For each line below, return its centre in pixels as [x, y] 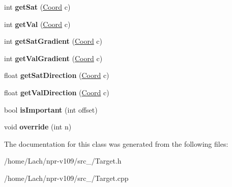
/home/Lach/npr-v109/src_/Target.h [63, 161]
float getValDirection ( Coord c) [57, 92]
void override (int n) [38, 127]
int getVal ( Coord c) [37, 24]
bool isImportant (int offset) [51, 109]
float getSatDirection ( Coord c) [57, 75]
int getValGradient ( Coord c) [53, 58]
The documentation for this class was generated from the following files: [116, 143]
